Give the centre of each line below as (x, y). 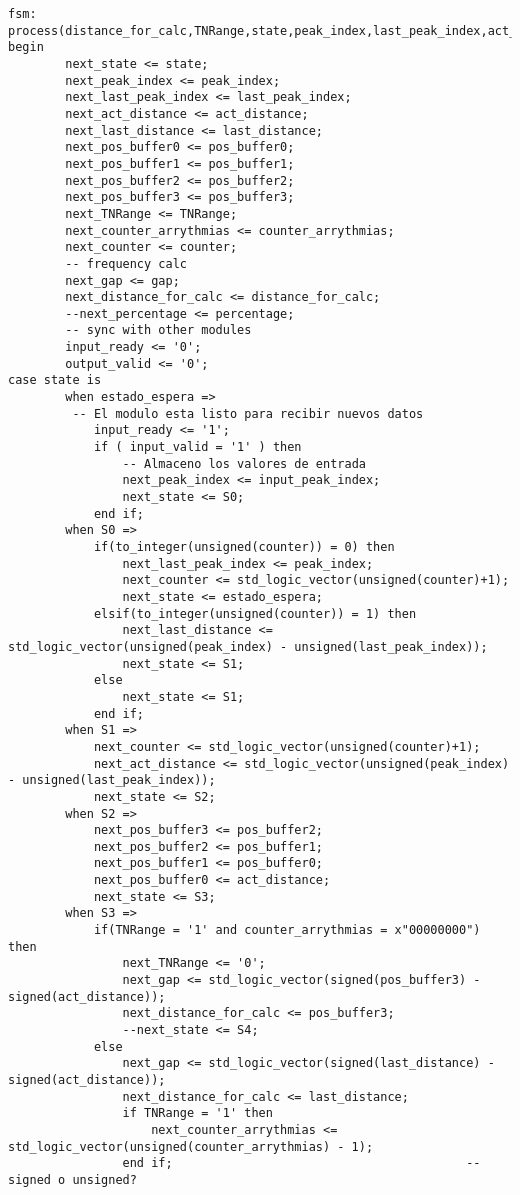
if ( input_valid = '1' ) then (197, 447)
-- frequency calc (126, 263)
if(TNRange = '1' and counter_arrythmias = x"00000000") (287, 930)
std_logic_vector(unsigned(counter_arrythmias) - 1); (191, 1146)
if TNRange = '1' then (197, 1113)
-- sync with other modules (158, 330)
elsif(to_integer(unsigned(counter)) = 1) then (255, 613)
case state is (55, 380)
